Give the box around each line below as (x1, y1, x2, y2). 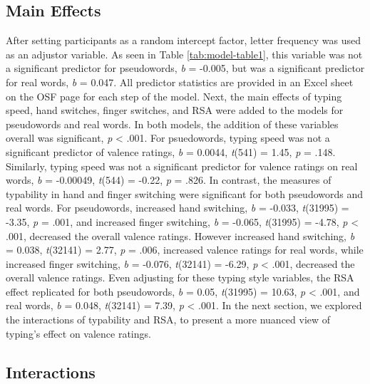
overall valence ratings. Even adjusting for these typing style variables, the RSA (6, 270, 354, 285)
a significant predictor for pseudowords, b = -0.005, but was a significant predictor (6, 61, 365, 76)
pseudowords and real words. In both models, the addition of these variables (6, 116, 339, 131)
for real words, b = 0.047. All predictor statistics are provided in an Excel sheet (6, 74, 354, 89)
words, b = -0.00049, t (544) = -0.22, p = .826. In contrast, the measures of (6, 172, 332, 187)
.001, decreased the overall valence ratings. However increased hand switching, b (6, 228, 355, 243)
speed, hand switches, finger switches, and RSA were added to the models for (6, 103, 344, 118)
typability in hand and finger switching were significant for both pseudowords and (6, 186, 364, 201)
